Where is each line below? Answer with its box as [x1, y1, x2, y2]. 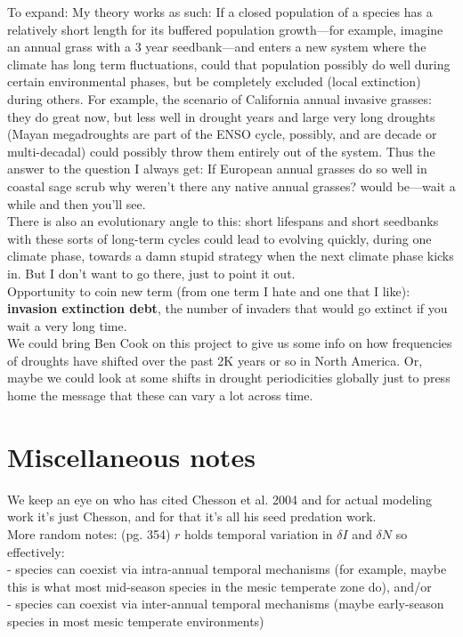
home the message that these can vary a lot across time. [7, 386, 313, 405]
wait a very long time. [7, 316, 127, 335]
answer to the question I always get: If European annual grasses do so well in [7, 159, 427, 178]
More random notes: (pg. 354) [7, 524, 171, 543]
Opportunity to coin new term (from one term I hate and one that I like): [7, 281, 410, 300]
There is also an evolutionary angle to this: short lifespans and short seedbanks [7, 212, 439, 230]
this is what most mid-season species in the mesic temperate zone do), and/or [7, 577, 432, 595]
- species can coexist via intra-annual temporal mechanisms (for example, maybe [7, 560, 447, 578]
